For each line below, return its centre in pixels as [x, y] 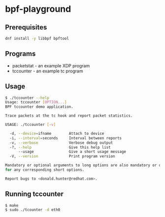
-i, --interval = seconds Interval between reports [66, 138]
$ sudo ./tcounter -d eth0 [33, 210]
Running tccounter [34, 194]
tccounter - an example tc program [48, 71]
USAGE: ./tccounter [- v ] [30, 124]
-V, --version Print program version [62, 156]
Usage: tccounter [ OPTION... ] [36, 102]
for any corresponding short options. [45, 170]
